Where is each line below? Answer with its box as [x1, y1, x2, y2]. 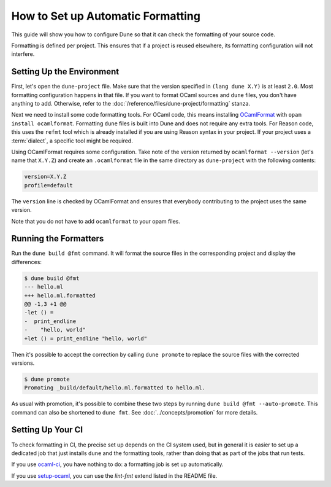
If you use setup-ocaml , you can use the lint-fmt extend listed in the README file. [11, 472, 218, 479]
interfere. [11, 50, 35, 58]
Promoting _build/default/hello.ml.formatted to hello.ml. [24, 384, 205, 391]
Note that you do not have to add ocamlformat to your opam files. [11, 217, 180, 225]
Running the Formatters [11, 233, 104, 244]
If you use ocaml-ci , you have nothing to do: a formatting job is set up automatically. [11, 461, 224, 468]
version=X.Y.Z [24, 173, 67, 181]
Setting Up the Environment [11, 66, 120, 77]
